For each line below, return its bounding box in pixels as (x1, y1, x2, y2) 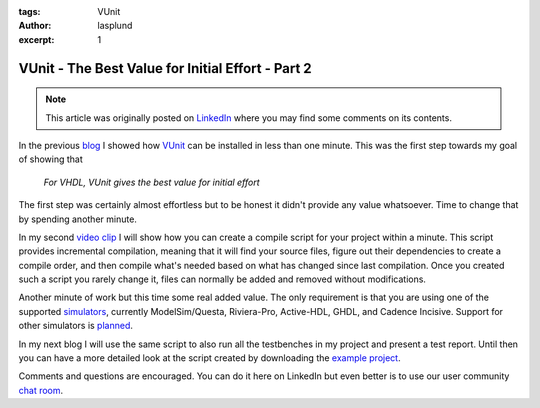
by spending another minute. (18, 213, 137, 225)
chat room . (18, 384, 64, 396)
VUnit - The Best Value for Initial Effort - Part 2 (18, 60, 312, 77)
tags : (18, 6, 41, 17)
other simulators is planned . (18, 320, 134, 332)
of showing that (18, 153, 84, 165)
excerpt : (18, 33, 55, 45)
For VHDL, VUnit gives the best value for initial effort (43, 176, 260, 188)
